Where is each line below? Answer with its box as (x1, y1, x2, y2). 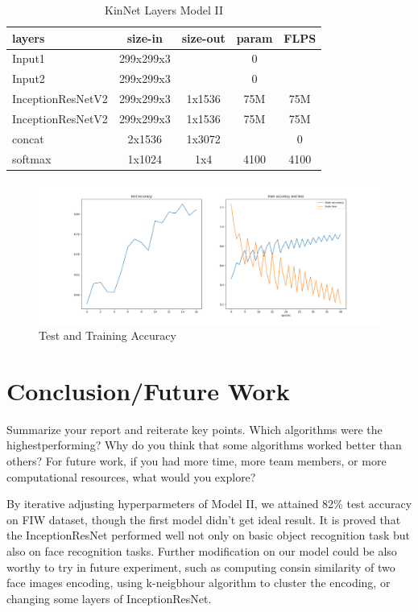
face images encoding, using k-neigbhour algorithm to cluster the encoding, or (6, 574, 391, 591)
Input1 (12, 50, 45, 67)
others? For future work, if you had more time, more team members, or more (6, 453, 387, 469)
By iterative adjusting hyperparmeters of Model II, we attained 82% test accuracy (6, 495, 412, 512)
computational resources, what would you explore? (6, 468, 256, 485)
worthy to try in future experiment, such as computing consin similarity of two (6, 558, 395, 575)
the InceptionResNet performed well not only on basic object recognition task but (6, 527, 411, 544)
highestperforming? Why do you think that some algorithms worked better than (6, 436, 402, 453)
